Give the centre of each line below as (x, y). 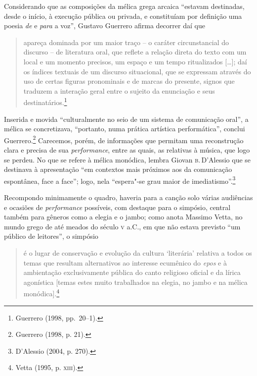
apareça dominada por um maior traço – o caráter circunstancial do (126, 42)
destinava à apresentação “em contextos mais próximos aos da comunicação (118, 169)
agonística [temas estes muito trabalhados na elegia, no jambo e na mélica (135, 282)
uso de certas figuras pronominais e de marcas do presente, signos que (129, 81)
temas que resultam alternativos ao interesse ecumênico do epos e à (125, 262)
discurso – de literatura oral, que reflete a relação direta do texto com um (135, 52)
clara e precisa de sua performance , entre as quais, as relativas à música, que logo (127, 150)
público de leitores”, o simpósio (51, 236)
